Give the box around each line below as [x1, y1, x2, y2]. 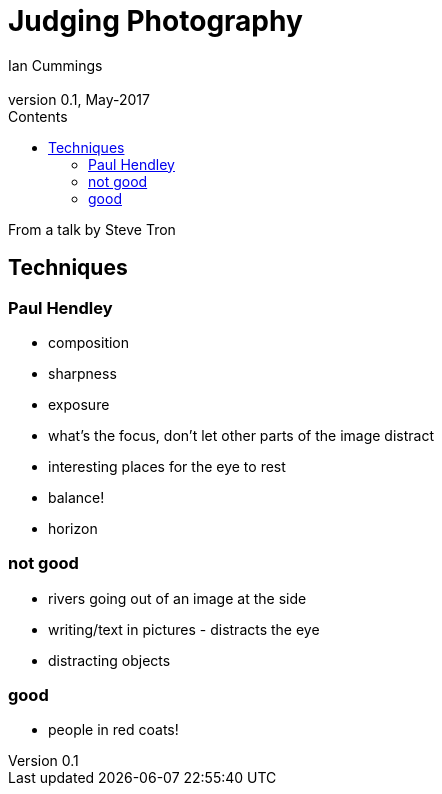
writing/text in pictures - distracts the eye [48, 620, 320, 638]
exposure [48, 395, 110, 413]
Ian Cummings [8, 56, 103, 74]
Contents [8, 107, 68, 125]
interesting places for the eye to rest [48, 457, 286, 475]
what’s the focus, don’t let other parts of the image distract [48, 426, 435, 444]
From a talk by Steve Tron [8, 220, 176, 238]
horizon [48, 519, 98, 537]
